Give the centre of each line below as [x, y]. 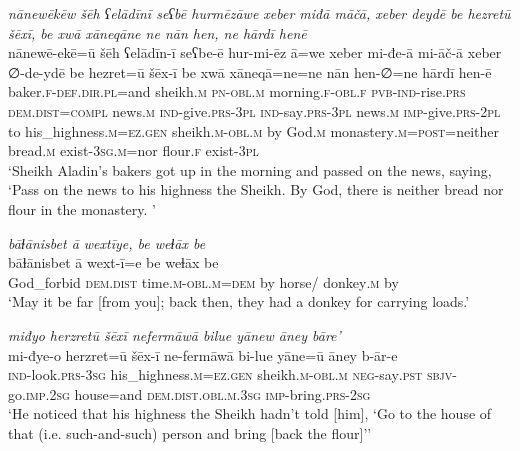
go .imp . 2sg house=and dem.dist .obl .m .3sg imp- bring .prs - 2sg [189, 393]
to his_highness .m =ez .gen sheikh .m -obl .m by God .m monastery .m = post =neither [253, 130]
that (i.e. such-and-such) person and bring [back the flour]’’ [190, 432]
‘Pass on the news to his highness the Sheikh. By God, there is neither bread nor [256, 189]
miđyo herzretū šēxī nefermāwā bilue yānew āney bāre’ [174, 334]
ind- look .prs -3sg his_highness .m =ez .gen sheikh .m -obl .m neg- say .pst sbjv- [232, 374]
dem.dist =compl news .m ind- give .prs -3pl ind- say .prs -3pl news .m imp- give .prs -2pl [254, 110]
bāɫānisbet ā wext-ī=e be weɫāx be [113, 262]
